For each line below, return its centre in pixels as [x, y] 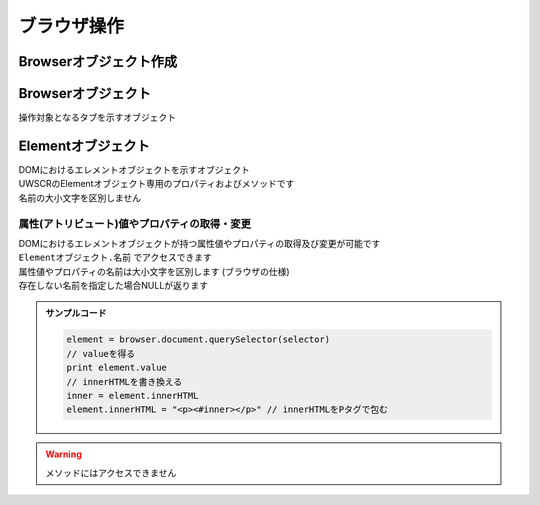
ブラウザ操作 [71, 26]
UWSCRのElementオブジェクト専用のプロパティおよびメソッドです [156, 184]
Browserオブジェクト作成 [98, 61]
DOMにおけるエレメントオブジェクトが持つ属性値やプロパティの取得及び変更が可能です [199, 243]
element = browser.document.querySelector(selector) [198, 339]
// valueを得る [101, 353]
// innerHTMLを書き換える [124, 381]
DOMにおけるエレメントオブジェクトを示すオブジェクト [134, 169]
